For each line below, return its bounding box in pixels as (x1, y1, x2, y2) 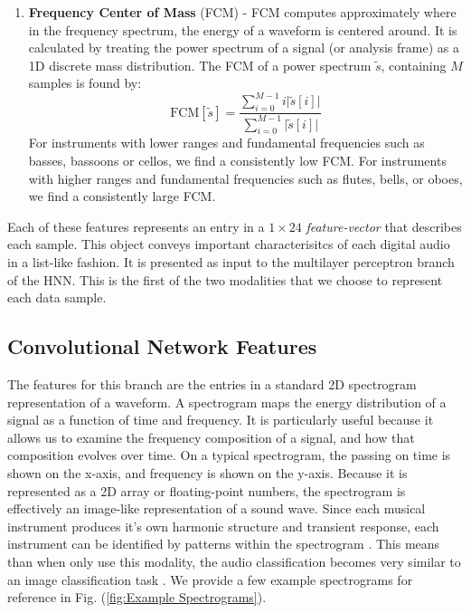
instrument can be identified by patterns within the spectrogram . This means (7, 534, 440, 553)
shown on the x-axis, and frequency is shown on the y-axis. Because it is (7, 463, 408, 482)
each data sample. (7, 288, 107, 307)
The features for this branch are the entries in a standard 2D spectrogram (7, 374, 417, 393)
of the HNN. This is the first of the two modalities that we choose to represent (7, 270, 443, 289)
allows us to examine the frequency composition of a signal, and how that (7, 427, 415, 446)
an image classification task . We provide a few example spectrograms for (7, 570, 413, 589)
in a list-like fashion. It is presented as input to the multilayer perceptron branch (7, 253, 455, 271)
